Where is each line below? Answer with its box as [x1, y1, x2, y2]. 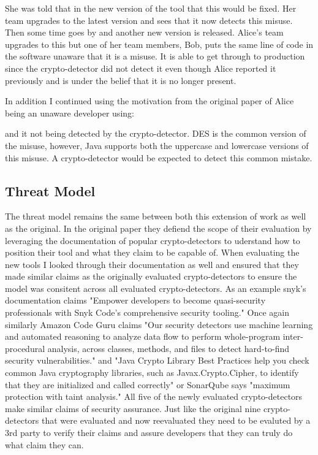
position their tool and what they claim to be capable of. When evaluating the [5, 246, 300, 259]
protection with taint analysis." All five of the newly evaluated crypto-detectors [5, 390, 303, 403]
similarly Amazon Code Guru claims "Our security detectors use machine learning [5, 318, 313, 331]
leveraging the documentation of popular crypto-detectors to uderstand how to [5, 234, 300, 247]
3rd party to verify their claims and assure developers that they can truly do [5, 426, 293, 439]
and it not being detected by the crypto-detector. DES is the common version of [5, 127, 306, 140]
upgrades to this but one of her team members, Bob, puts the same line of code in [5, 37, 314, 50]
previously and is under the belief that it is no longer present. [5, 74, 237, 86]
